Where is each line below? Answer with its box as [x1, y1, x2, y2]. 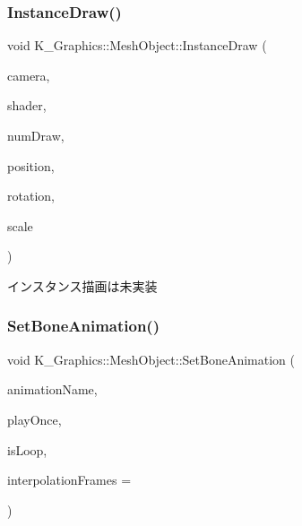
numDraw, [7, 126, 65, 144]
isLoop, [7, 440, 47, 459]
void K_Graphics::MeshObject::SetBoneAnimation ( [7, 349, 295, 368]
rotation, [7, 186, 55, 205]
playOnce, [7, 410, 62, 428]
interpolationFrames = [7, 470, 132, 489]
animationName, [7, 380, 98, 399]
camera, [7, 65, 50, 84]
